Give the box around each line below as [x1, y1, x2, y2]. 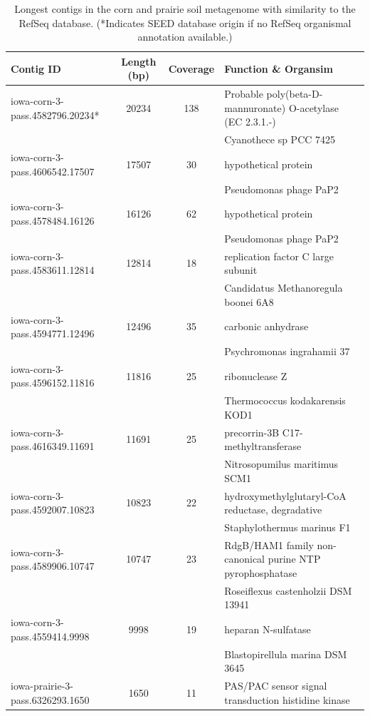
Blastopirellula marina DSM [224, 646, 347, 661]
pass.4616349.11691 [11, 439, 95, 454]
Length [121, 53, 157, 68]
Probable [224, 86, 263, 101]
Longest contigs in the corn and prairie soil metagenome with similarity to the [14, 1, 356, 16]
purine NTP [268, 551, 321, 566]
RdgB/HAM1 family [224, 537, 314, 552]
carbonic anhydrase [224, 319, 309, 334]
